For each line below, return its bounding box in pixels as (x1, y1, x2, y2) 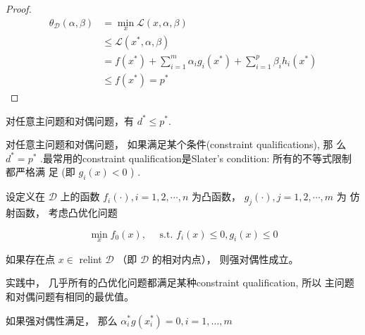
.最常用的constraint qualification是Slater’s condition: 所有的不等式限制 (40, 150, 352, 165)
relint (79, 251, 102, 266)
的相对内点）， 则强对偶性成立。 (151, 251, 299, 266)
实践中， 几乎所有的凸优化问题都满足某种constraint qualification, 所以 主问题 (6, 275, 354, 290)
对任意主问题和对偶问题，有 (6, 113, 134, 128)
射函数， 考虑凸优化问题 (6, 205, 118, 219)
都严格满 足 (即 (6, 164, 75, 179)
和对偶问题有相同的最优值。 (6, 288, 134, 303)
